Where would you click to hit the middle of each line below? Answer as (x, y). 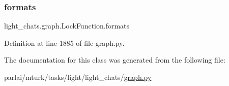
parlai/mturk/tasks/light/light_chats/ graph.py (78, 77)
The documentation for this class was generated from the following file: (115, 60)
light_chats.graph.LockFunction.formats (67, 26)
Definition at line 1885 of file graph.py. (64, 42)
